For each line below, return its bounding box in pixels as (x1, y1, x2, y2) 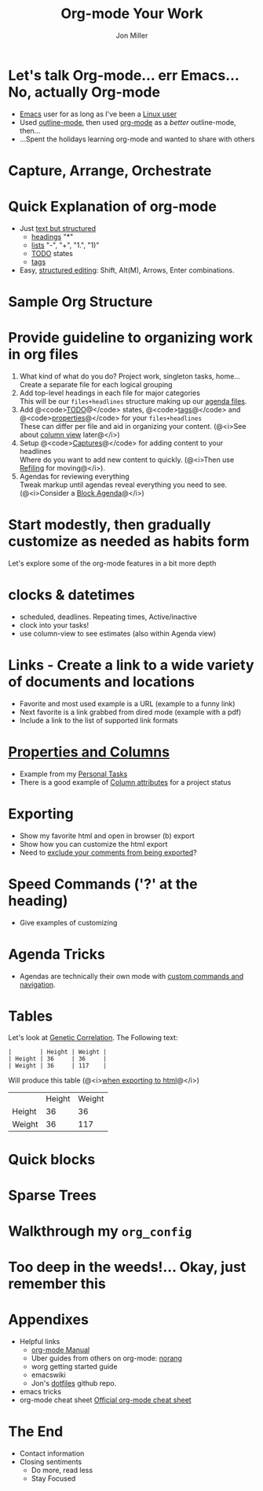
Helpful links (19, 1337, 60, 1346)
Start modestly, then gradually (8, 516, 211, 534)
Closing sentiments (19, 1457, 82, 1467)
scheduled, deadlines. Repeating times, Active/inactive (19, 612, 198, 621)
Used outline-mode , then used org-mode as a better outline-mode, (19, 117, 237, 126)
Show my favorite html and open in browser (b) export (19, 830, 195, 841)
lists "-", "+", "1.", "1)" (31, 240, 100, 250)
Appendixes (8, 1311, 89, 1328)
